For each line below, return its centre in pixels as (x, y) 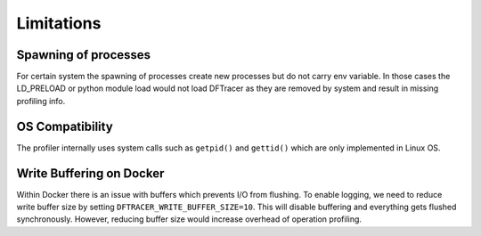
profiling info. (41, 101)
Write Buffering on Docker (90, 173)
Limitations (59, 23)
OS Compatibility (65, 126)
